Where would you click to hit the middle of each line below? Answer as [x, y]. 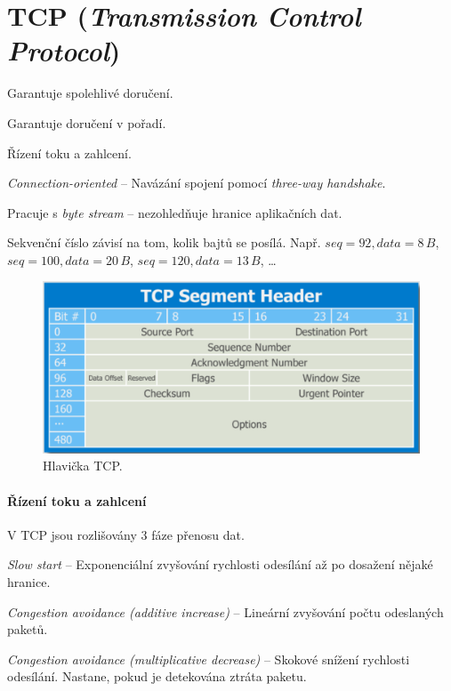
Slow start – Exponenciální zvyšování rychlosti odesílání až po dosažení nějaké [220, 564]
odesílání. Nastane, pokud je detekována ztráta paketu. [157, 676]
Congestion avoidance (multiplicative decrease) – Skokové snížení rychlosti [209, 659]
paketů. [28, 629]
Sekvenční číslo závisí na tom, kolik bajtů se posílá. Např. [164, 242]
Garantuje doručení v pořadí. [87, 122]
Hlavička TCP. [83, 466]
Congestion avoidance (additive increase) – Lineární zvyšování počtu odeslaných [225, 611]
